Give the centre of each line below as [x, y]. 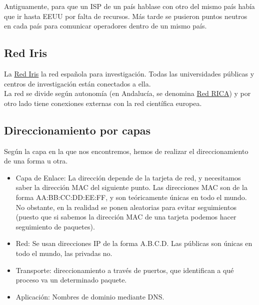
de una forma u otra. [36, 161]
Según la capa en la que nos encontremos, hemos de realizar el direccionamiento [126, 151]
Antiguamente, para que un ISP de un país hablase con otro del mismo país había [129, 6]
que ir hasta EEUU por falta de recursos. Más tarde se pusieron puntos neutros [126, 16]
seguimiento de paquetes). [55, 226]
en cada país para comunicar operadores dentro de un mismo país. [105, 26]
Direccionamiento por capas [77, 130]
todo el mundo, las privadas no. [64, 253]
